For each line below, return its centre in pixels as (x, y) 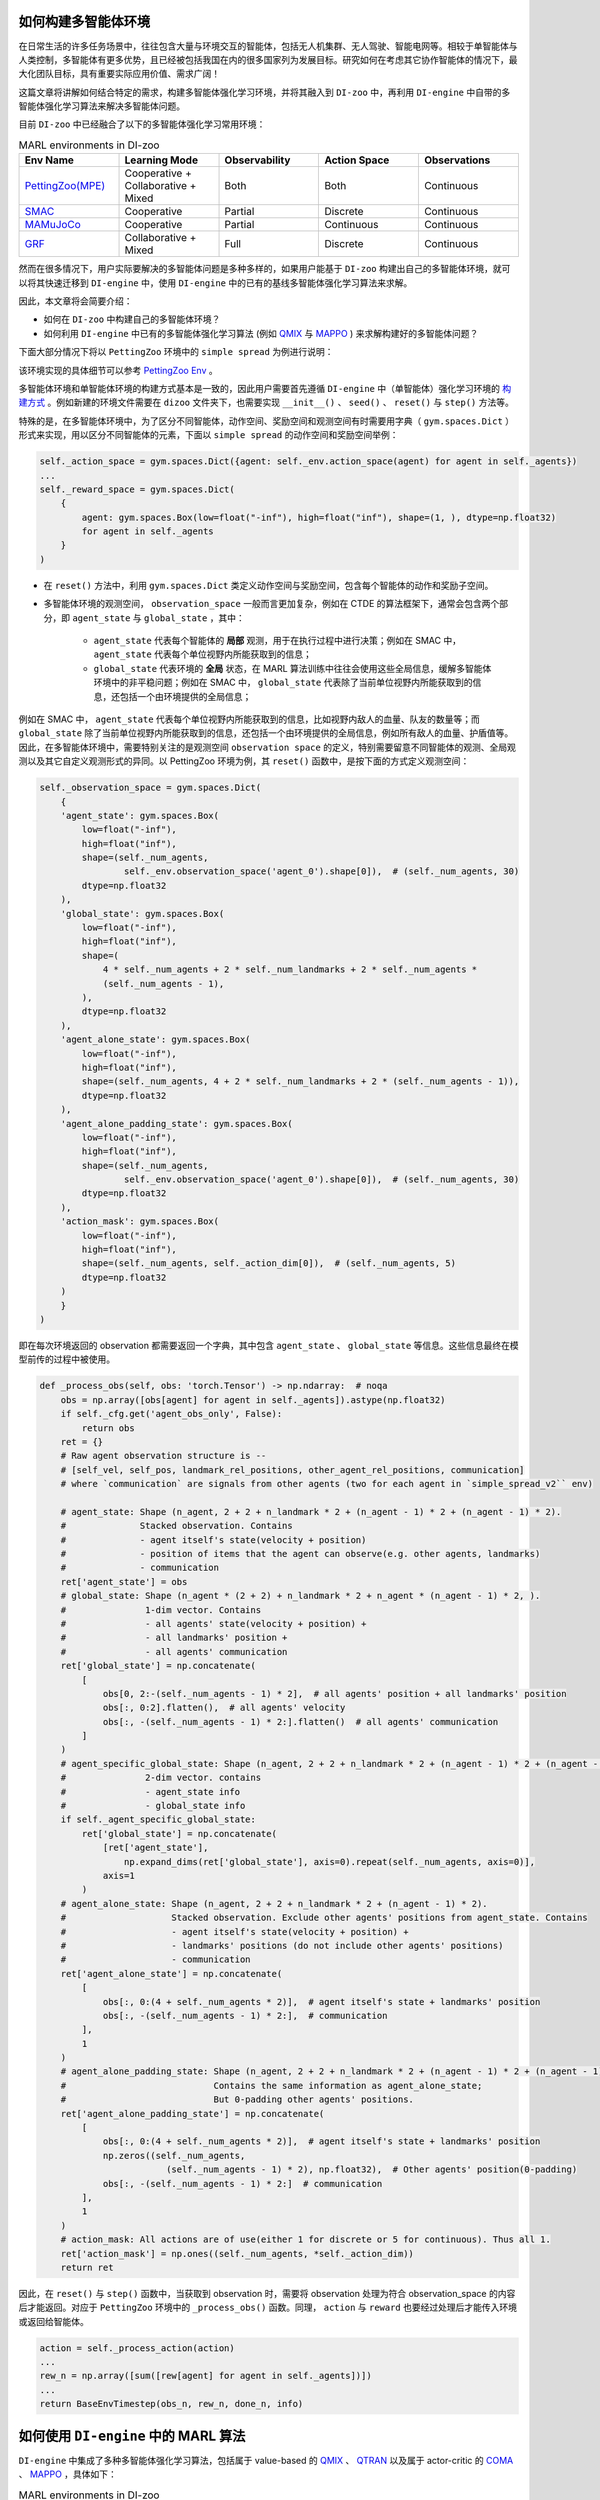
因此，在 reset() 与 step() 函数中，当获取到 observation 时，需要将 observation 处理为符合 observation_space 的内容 (267, 2293)
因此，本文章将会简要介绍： (75, 301)
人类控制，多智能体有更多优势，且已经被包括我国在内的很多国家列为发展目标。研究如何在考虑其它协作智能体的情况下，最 (268, 59)
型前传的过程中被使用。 (66, 1359)
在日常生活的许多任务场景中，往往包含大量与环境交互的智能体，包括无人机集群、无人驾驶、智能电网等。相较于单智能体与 (268, 46)
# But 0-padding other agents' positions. (237, 2099)
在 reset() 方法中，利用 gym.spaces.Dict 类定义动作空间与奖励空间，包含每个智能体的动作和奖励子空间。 (268, 585)
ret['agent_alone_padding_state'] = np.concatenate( (192, 2113)
